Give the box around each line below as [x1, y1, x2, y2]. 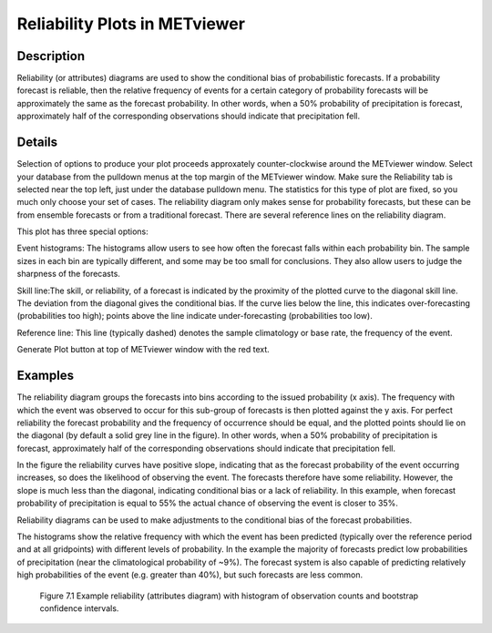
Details [16, 135, 58, 150]
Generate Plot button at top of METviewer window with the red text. [16, 344, 271, 355]
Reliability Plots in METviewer [16, 14, 246, 34]
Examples [16, 368, 75, 383]
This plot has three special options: [16, 226, 149, 237]
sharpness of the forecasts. [16, 269, 120, 280]
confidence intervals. [39, 602, 119, 614]
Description [16, 48, 86, 64]
